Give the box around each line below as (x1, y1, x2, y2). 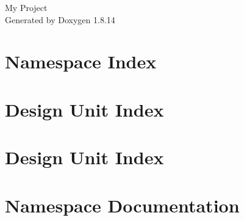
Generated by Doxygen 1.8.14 (5, 13, 115, 26)
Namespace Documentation (5, 192, 240, 217)
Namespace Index (5, 49, 157, 74)
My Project (5, 1, 48, 13)
